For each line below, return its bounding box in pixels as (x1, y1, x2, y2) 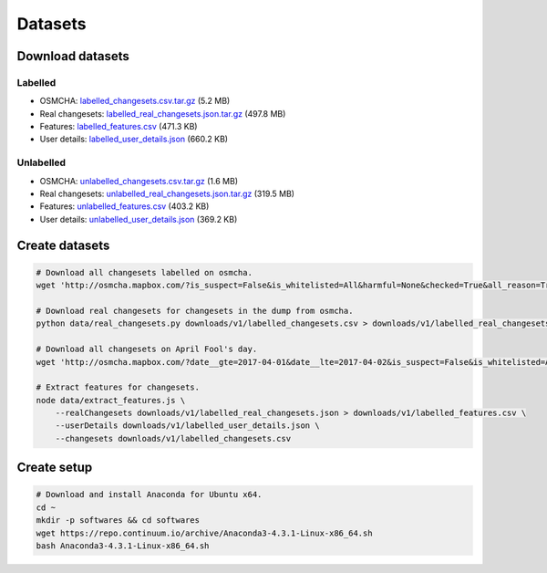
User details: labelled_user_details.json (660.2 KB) (39, 133, 228, 145)
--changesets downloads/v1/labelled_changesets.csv (55, 433, 292, 443)
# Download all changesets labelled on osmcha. (36, 267, 253, 277)
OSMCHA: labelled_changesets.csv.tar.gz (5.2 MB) (39, 96, 231, 107)
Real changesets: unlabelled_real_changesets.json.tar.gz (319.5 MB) (39, 188, 295, 200)
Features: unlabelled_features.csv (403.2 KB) (39, 201, 210, 212)
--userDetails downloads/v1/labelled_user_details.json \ (55, 421, 320, 431)
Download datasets (16, 48, 129, 64)
